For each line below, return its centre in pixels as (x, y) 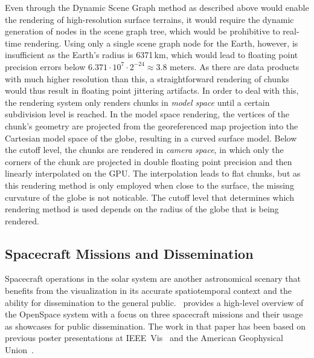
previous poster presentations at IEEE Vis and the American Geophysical (144, 338)
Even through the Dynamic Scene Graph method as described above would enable (157, 7)
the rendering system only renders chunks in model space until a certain (137, 102)
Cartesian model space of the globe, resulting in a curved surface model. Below (151, 138)
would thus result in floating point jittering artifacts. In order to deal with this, (152, 90)
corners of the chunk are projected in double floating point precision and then (149, 161)
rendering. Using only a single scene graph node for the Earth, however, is (161, 43)
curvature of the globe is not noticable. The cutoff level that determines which (149, 197)
